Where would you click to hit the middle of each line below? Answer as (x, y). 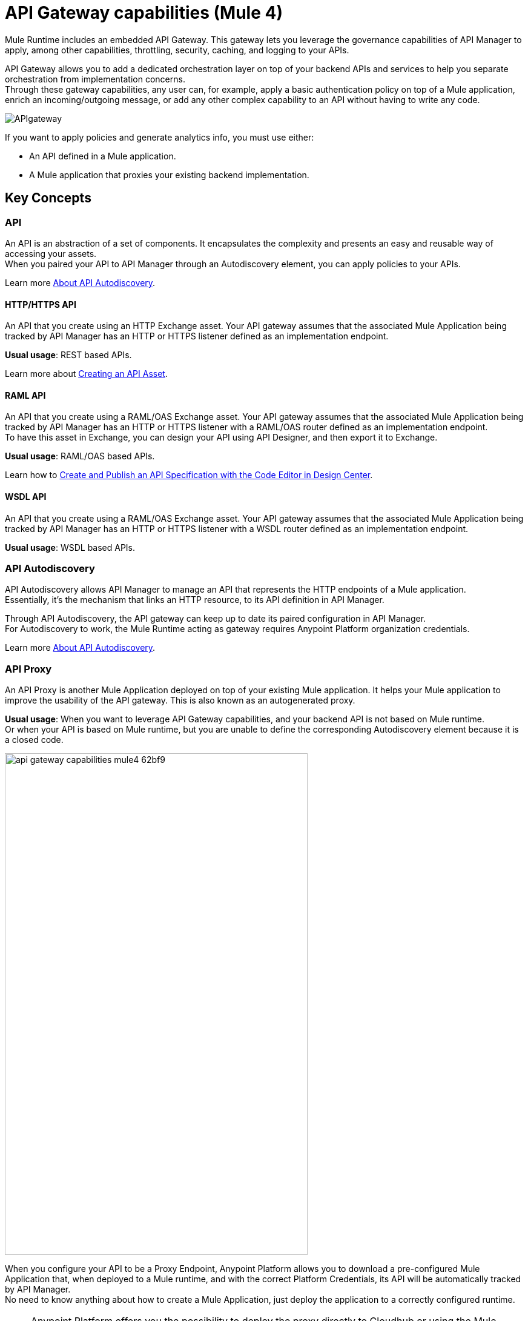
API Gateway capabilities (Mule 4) (144, 13)
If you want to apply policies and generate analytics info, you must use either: (160, 137)
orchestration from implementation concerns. (95, 79)
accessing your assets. (51, 253)
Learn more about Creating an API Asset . (86, 374)
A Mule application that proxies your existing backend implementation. (169, 175)
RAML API (25, 395)
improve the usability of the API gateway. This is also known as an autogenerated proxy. (180, 700)
